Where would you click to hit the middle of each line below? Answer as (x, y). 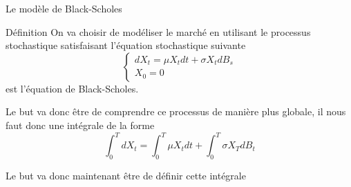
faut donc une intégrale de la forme (80, 125)
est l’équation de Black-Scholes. (72, 88)
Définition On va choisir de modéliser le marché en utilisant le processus (158, 31)
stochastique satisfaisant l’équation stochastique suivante (126, 45)
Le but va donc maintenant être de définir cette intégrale (126, 175)
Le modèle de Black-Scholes (64, 8)
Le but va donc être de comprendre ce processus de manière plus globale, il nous (176, 111)
